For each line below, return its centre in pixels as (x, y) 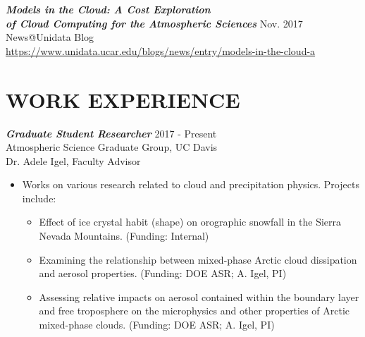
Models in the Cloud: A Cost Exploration (108, 9)
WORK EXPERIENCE (123, 99)
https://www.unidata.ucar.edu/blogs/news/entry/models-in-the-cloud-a (161, 50)
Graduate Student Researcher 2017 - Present (111, 133)
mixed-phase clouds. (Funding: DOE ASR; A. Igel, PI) (157, 325)
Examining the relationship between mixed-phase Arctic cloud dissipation (198, 259)
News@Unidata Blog (50, 37)
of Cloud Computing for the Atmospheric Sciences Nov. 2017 (154, 23)
